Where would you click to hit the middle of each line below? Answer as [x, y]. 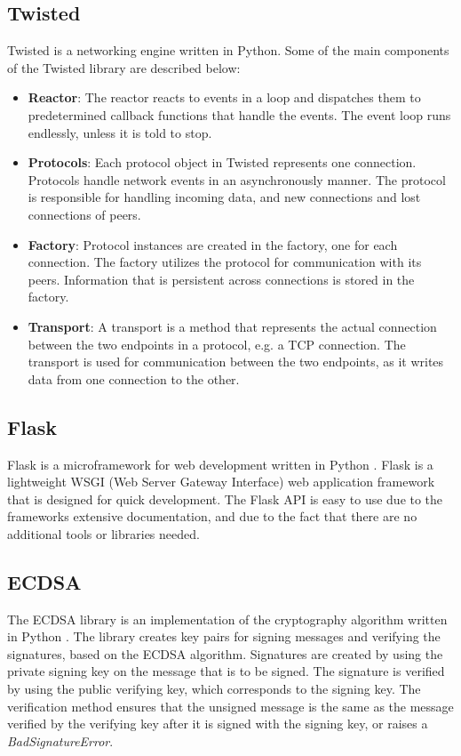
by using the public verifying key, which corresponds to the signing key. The [214, 689]
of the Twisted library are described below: [124, 67]
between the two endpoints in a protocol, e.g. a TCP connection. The [217, 344]
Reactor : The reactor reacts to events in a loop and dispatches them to [224, 97]
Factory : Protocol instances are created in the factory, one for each [213, 244]
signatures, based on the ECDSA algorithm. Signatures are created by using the [225, 653]
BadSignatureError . [60, 740]
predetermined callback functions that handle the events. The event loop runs [239, 114]
